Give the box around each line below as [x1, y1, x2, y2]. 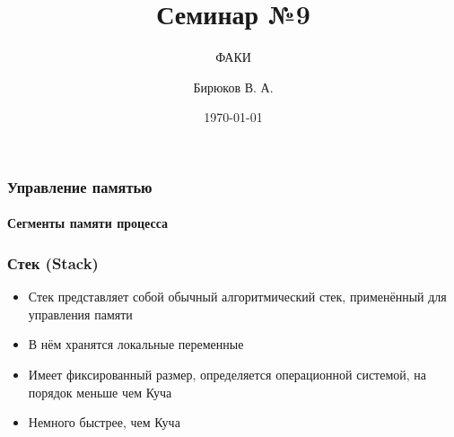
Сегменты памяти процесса [7, 214, 169, 232]
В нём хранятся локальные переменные [28, 335, 244, 354]
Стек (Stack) [7, 251, 99, 274]
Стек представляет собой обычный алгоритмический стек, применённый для [28, 287, 447, 306]
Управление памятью [7, 175, 153, 197]
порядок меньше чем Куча [28, 382, 172, 401]
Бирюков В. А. [193, 77, 274, 96]
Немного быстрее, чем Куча [28, 413, 180, 432]
